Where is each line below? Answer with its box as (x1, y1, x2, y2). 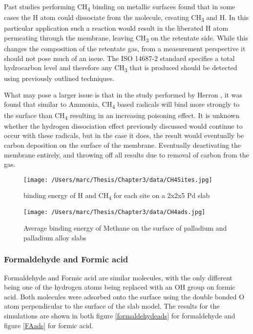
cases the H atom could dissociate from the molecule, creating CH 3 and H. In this (4, 12, 249, 23)
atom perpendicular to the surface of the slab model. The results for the (4, 301, 220, 311)
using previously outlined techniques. (4, 73, 114, 83)
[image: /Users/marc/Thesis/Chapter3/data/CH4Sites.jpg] (23, 176, 212, 183)
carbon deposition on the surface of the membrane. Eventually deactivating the (4, 139, 241, 150)
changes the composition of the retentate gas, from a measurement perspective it (4, 43, 246, 53)
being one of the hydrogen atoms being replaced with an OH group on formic (4, 282, 235, 292)
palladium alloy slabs (23, 232, 86, 242)
